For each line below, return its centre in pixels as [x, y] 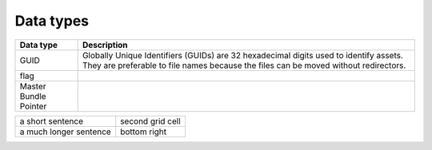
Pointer [33, 106]
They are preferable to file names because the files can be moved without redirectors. [244, 65]
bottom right [144, 132]
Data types [52, 21]
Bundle [33, 96]
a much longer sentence [65, 132]
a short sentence [52, 121]
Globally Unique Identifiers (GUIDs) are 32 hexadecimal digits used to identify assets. [243, 55]
